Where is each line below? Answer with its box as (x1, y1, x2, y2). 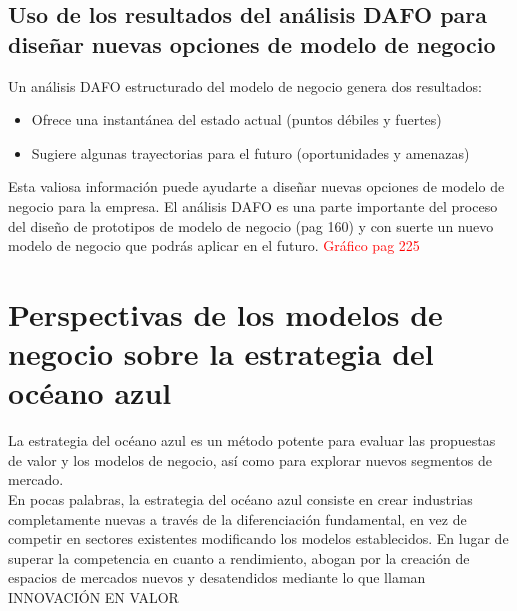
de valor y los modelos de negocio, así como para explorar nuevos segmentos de (8, 449, 492, 470)
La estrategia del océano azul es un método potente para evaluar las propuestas (8, 430, 496, 451)
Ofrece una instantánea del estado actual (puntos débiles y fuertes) (31, 109, 442, 130)
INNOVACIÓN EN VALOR (8, 587, 179, 607)
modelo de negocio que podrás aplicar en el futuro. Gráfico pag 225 (8, 235, 420, 256)
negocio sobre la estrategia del (8, 333, 434, 374)
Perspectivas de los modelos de (8, 293, 443, 334)
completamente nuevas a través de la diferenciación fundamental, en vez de (8, 508, 467, 529)
